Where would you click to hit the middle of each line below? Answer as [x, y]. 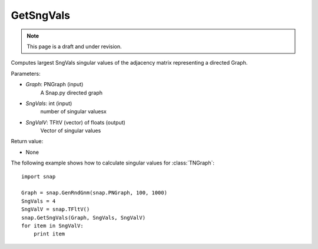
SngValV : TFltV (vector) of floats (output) [76, 122]
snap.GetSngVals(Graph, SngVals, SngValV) [84, 218]
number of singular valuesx [74, 112]
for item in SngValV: [52, 226]
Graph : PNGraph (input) [54, 85]
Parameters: [26, 73]
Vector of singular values [71, 131]
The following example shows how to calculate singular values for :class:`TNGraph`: [113, 163]
